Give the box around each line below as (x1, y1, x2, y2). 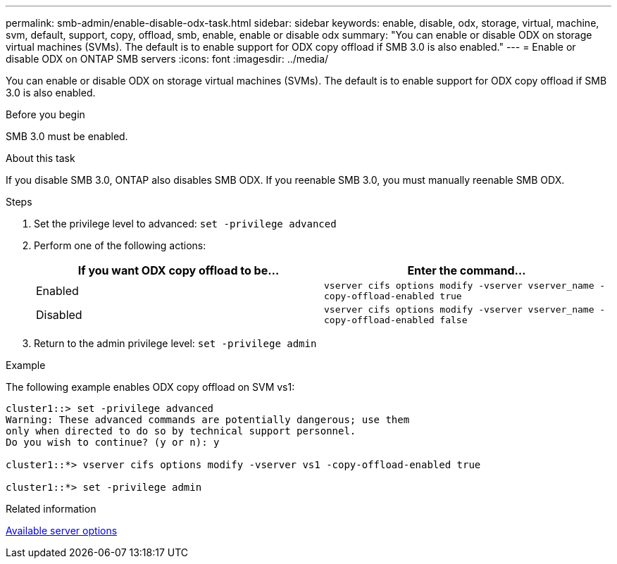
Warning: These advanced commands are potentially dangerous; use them (6, 414, 410, 425)
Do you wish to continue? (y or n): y (6, 437, 220, 448)
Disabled (36, 308, 82, 322)
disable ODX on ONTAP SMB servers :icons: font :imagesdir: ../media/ (6, 53, 329, 65)
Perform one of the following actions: (34, 239, 206, 251)
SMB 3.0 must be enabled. (6, 130, 128, 142)
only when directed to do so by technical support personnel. (6, 425, 356, 437)
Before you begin (6, 108, 85, 120)
